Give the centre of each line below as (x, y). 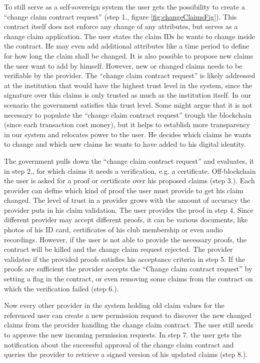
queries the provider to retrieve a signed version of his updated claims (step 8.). (126, 354)
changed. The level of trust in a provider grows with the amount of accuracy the (127, 200)
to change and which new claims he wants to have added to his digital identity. (125, 144)
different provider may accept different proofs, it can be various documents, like (126, 220)
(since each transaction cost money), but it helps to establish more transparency (127, 124)
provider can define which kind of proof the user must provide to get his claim (124, 190)
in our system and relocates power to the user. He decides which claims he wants (128, 134)
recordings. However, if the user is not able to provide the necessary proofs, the (125, 239)
